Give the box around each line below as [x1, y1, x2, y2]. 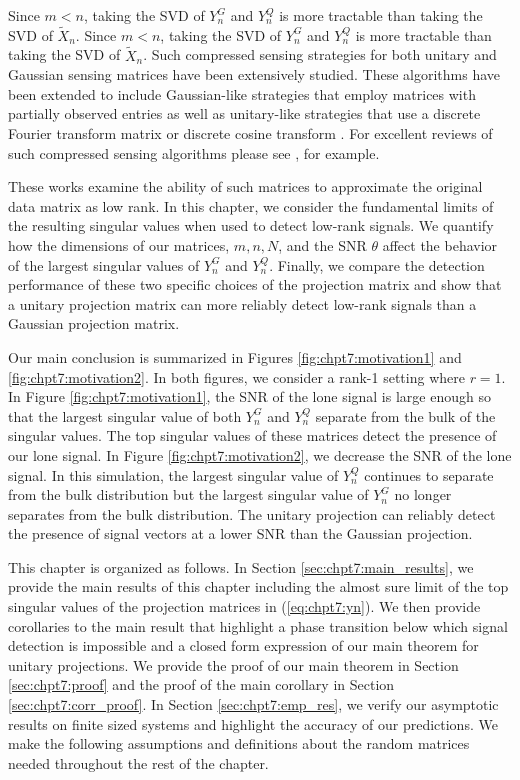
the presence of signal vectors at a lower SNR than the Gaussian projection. [8, 523, 473, 544]
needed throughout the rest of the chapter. [8, 752, 269, 773]
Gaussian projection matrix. [8, 313, 180, 334]
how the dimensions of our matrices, [8, 234, 230, 255]
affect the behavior [382, 234, 498, 255]
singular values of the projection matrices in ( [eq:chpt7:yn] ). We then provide [8, 596, 481, 617]
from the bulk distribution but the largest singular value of [8, 484, 369, 505]
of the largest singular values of [8, 254, 200, 275]
